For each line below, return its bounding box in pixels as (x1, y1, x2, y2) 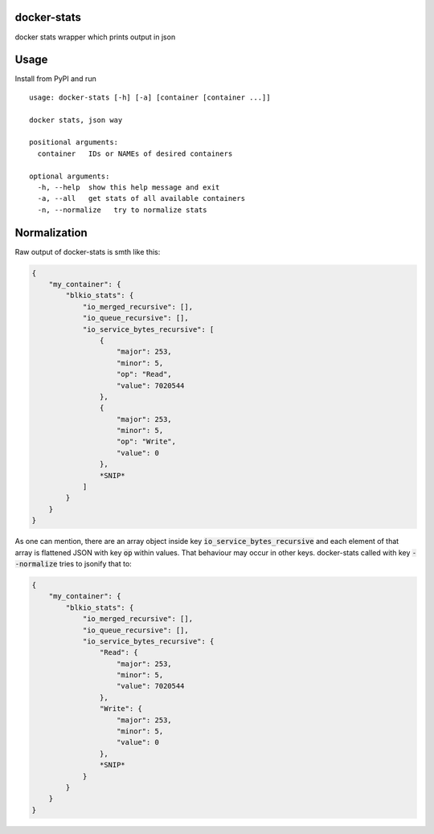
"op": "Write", (117, 437, 177, 446)
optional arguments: (29, 171, 110, 181)
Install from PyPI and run (14, 74, 96, 84)
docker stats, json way (29, 115, 123, 125)
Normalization (14, 226, 88, 239)
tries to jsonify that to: (59, 558, 132, 568)
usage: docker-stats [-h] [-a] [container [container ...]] (29, 92, 271, 102)
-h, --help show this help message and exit (37, 182, 220, 192)
